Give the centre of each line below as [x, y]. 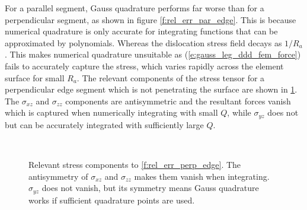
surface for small [35, 77]
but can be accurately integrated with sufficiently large [104, 124]
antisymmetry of [58, 176]
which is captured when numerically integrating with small [111, 112]
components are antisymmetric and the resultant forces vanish [178, 101]
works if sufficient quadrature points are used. [112, 200]
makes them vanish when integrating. [202, 176]
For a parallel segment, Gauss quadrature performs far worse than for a [135, 8]
